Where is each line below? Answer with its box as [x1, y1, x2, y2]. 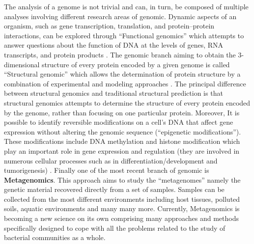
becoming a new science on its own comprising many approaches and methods [4, 213, 239, 223]
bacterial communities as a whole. [4, 232, 106, 243]
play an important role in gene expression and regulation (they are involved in [4, 145, 240, 156]
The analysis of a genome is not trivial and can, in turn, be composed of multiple [4, 1, 249, 11]
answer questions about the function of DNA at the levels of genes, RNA [4, 40, 224, 50]
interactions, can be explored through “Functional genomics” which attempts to [4, 30, 244, 40]
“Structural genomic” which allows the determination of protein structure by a [4, 69, 241, 79]
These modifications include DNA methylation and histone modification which [4, 136, 240, 146]
